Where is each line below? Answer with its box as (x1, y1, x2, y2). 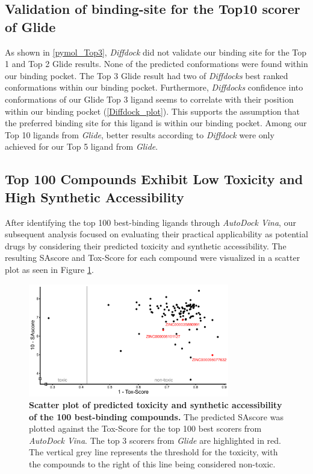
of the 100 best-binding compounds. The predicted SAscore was (29, 410, 284, 423)
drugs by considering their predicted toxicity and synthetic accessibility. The (5, 239, 287, 252)
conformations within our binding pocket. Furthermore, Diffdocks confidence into (5, 81, 303, 94)
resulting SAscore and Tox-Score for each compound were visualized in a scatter (5, 251, 300, 264)
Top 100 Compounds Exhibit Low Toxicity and (5, 170, 303, 188)
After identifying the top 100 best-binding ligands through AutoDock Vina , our (5, 216, 296, 228)
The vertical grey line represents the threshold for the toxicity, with (29, 446, 278, 458)
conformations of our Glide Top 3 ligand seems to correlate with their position (5, 92, 294, 105)
